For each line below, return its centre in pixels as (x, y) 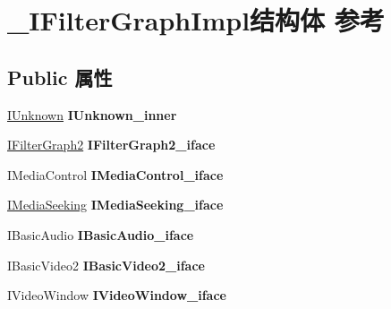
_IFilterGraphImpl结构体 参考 (196, 20)
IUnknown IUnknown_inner (92, 114)
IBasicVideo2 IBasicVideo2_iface (106, 265)
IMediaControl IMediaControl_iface (115, 174)
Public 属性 (60, 77)
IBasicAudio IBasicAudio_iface (101, 234)
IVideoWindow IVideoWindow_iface (117, 295)
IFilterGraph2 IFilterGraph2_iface (111, 145)
